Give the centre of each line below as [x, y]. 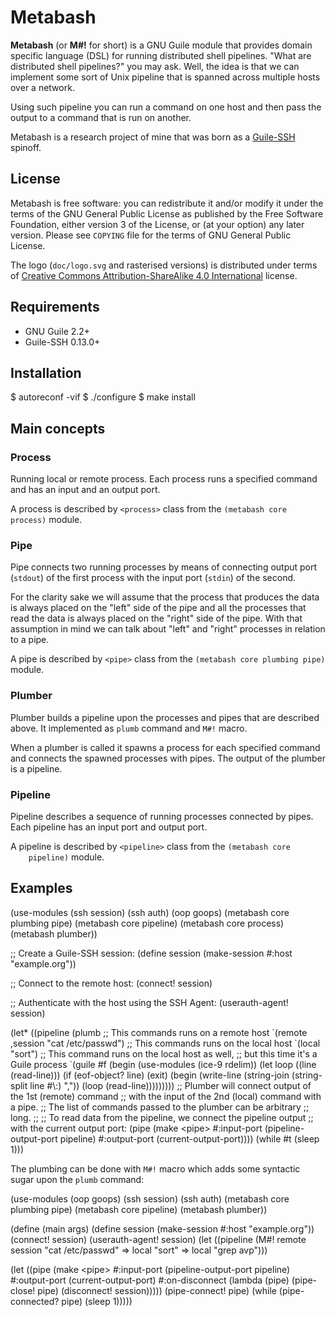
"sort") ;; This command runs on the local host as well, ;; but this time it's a [164, 1053]
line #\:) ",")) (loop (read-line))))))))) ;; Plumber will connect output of [170, 1085]
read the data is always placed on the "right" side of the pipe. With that [156, 618]
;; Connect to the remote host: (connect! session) [111, 983]
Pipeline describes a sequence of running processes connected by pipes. [162, 816]
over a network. [42, 87]
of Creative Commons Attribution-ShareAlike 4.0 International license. [154, 275]
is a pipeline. [36, 768]
